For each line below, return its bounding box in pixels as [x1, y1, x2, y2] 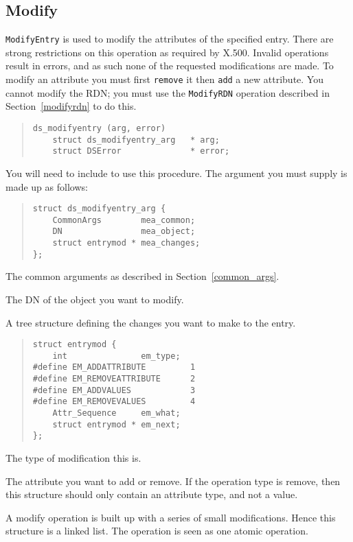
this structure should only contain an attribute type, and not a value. [5, 487, 298, 502]
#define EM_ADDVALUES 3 [32, 385, 196, 395]
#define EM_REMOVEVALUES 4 [32, 397, 196, 407]
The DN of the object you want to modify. [5, 292, 184, 306]
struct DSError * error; [52, 146, 230, 156]
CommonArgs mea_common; [52, 215, 196, 225]
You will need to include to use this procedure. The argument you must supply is [5, 165, 348, 180]
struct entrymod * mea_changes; [52, 238, 201, 248]
